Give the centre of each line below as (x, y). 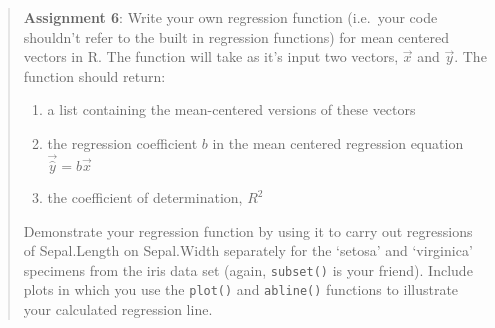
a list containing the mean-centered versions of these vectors (231, 109)
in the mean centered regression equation (338, 142)
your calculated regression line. (118, 309)
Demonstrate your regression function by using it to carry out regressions (248, 230)
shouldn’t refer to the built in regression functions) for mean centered (236, 36)
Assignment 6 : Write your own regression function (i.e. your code (230, 17)
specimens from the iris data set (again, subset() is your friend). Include (248, 269)
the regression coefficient (122, 142)
